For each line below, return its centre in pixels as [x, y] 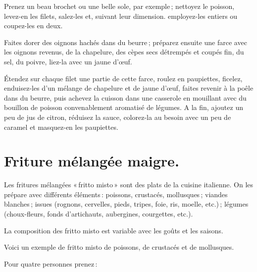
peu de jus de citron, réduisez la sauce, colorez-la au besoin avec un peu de [118, 117]
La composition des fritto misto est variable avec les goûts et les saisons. [114, 230]
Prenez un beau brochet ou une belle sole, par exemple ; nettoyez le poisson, [119, 6]
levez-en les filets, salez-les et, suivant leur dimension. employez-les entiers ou [121, 16]
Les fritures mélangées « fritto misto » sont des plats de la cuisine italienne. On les [129, 185]
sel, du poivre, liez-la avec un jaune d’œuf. [68, 61]
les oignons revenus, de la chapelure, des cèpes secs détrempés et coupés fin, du [124, 52]
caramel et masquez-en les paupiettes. [61, 127]
